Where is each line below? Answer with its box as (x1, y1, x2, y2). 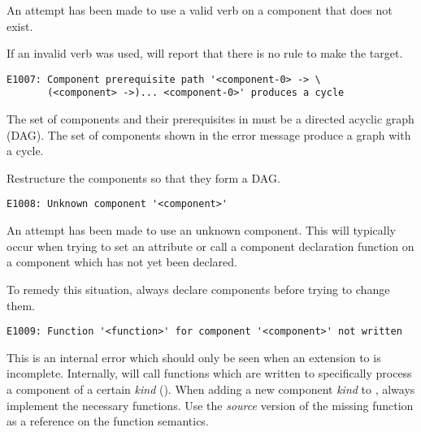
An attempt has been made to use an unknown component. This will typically (7, 222, 396, 239)
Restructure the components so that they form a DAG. (7, 169, 280, 186)
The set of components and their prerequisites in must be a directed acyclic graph (7, 110, 414, 127)
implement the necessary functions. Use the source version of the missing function (7, 396, 414, 413)
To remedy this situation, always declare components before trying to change (7, 280, 390, 297)
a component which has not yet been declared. (7, 253, 237, 270)
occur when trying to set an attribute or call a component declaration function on (7, 237, 414, 254)
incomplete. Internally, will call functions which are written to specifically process (7, 365, 412, 382)
